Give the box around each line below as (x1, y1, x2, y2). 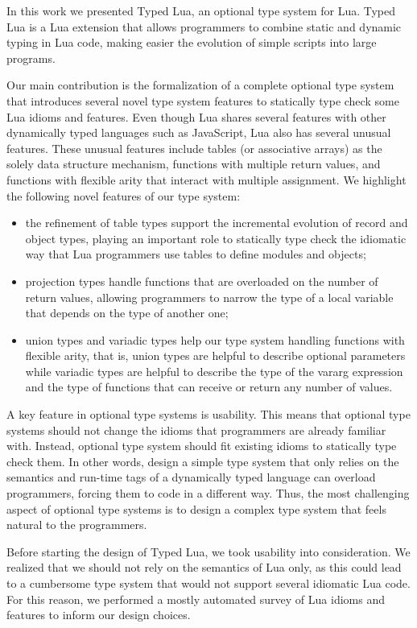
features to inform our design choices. (6, 606, 191, 623)
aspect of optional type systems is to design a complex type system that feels (6, 500, 386, 517)
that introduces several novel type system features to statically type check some (6, 92, 399, 109)
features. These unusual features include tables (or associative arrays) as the (6, 139, 382, 156)
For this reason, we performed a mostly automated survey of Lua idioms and (6, 590, 385, 607)
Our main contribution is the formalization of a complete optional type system (6, 76, 394, 93)
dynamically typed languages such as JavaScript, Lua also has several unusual (6, 124, 391, 141)
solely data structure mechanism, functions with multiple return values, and (6, 155, 381, 172)
